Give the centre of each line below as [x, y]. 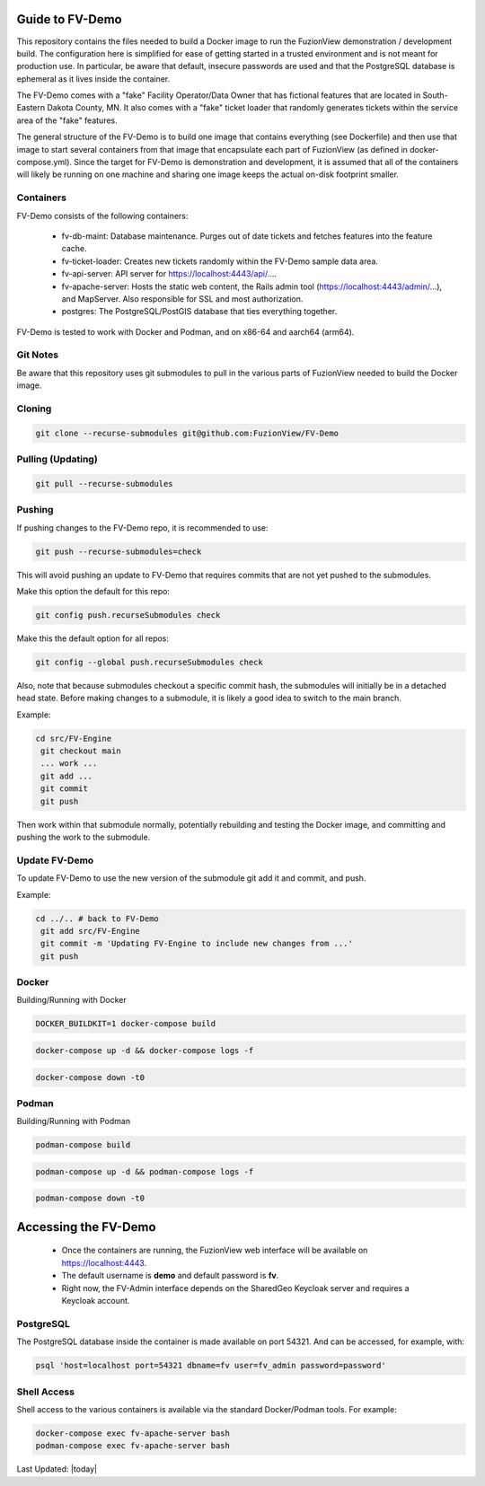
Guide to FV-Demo [69, 19]
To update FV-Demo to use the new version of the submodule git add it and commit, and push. [191, 878]
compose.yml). [44, 163]
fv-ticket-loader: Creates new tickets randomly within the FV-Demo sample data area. [220, 261]
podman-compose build [83, 1145]
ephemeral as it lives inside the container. [93, 79]
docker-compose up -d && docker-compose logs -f [145, 1051]
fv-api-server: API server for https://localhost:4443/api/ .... [169, 274]
